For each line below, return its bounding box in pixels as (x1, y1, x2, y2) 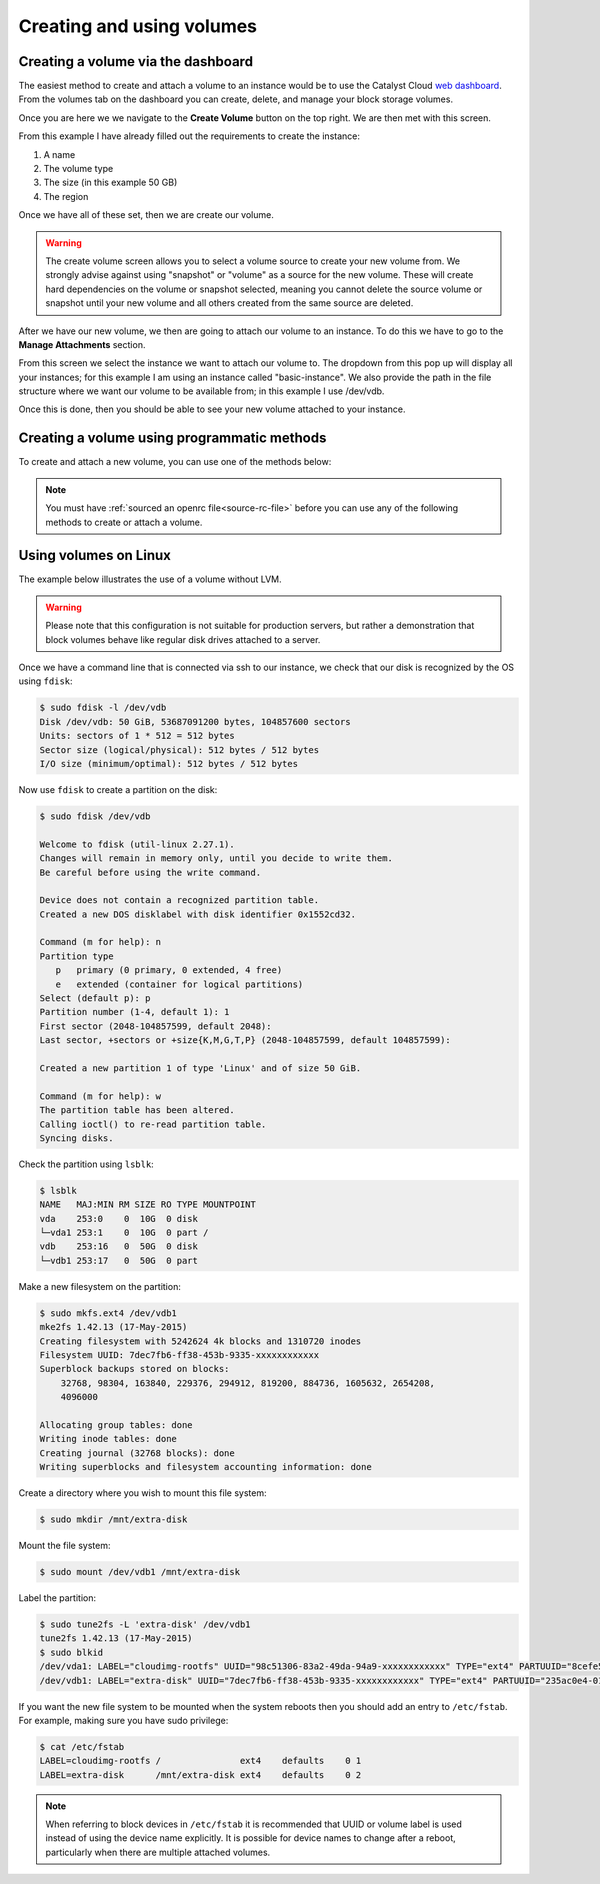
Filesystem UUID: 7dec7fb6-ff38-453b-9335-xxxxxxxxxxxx (39, 1349, 320, 1360)
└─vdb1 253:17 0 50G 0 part (39, 1255, 199, 1266)
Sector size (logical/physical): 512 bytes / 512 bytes (39, 744, 320, 755)
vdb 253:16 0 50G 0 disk (39, 1241, 199, 1252)
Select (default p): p (39, 993, 151, 1004)
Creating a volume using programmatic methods (18, 430, 327, 447)
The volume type (43, 163, 114, 175)
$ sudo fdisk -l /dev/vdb (39, 702, 167, 714)
